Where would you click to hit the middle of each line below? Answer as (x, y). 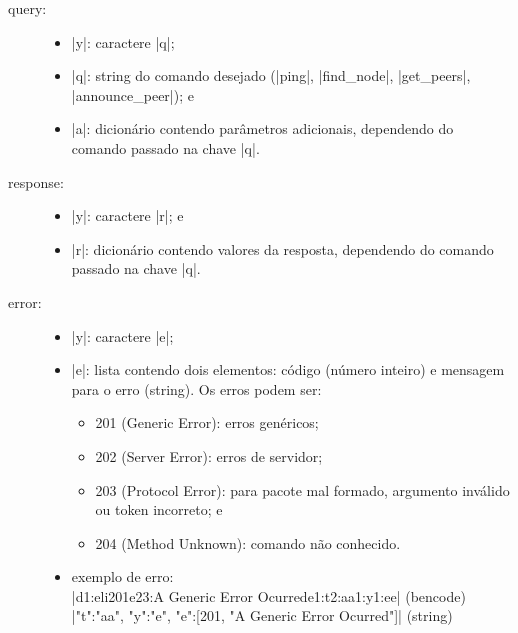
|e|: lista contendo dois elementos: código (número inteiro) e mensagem (288, 369)
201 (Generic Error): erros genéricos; (207, 422)
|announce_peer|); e (132, 94)
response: (36, 181)
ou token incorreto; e (159, 509)
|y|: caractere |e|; (122, 335)
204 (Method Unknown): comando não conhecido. (248, 542)
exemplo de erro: (122, 576)
